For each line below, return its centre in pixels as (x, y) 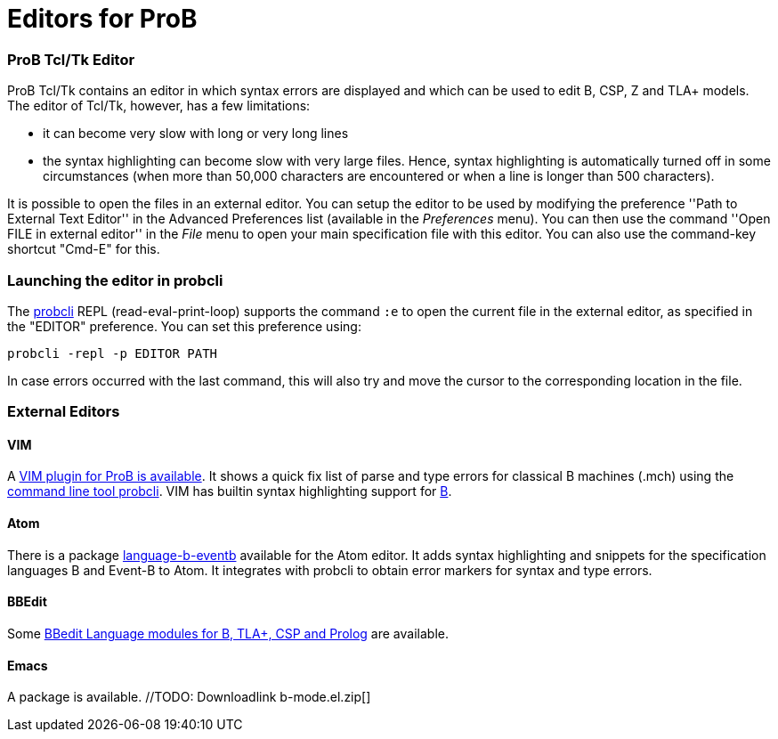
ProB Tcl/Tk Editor (71, 59)
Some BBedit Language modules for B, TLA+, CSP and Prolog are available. (228, 633)
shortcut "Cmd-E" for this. (84, 249)
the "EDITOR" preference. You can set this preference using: (184, 326)
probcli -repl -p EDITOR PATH (113, 353)
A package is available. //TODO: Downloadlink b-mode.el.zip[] (189, 697)
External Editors (64, 412)
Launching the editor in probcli (115, 280)
